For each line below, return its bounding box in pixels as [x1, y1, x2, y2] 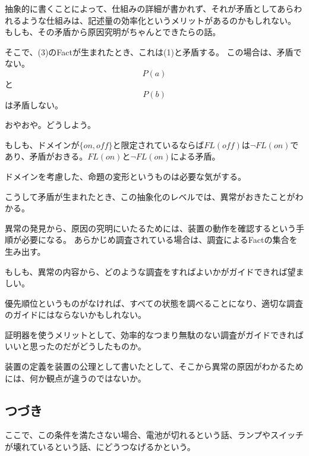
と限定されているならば [112, 138, 204, 151]
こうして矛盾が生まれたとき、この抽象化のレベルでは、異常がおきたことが [5, 190, 295, 202]
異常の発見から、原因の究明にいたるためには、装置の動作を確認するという [5, 221, 296, 234]
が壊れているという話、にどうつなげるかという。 [5, 441, 196, 453]
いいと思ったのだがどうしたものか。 [5, 340, 146, 352]
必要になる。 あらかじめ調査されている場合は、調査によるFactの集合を [21, 233, 298, 246]
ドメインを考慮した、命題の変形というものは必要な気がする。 [5, 170, 246, 182]
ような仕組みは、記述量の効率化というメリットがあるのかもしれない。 [21, 14, 296, 26]
